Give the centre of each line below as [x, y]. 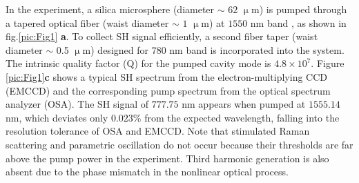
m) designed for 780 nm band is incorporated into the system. [213, 49]
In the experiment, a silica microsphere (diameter [110, 9]
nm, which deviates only [57, 117]
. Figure [328, 63]
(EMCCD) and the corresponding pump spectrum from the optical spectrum [168, 90]
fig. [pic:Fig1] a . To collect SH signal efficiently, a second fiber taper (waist [162, 36]
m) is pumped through [299, 9]
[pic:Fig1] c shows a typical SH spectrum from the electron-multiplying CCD [167, 76]
